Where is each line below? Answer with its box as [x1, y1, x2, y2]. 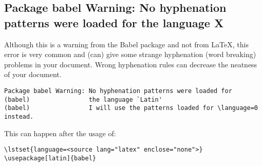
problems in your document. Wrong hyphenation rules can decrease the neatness [4, 59, 257, 69]
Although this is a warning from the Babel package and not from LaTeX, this [4, 39, 249, 49]
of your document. [4, 69, 62, 80]
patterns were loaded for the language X [4, 14, 224, 30]
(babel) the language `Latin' [4, 96, 162, 103]
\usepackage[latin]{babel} [4, 154, 96, 162]
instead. [4, 113, 34, 120]
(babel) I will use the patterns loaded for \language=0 [4, 104, 258, 112]
